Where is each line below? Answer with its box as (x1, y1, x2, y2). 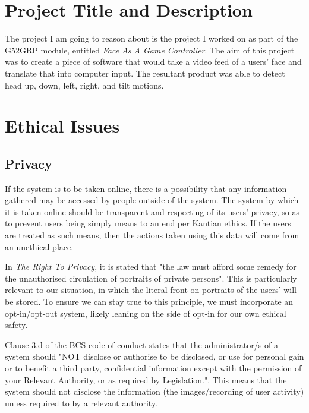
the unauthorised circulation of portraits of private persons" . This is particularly (5, 272, 297, 284)
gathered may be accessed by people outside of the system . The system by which (5, 194, 299, 206)
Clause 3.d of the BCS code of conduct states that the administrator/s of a (5, 338, 278, 351)
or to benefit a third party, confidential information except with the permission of (5, 361, 302, 374)
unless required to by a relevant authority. (5, 396, 157, 409)
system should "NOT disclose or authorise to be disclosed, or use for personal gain (5, 350, 304, 362)
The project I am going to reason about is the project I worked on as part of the (5, 32, 298, 45)
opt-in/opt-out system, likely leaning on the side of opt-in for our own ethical (5, 307, 286, 319)
